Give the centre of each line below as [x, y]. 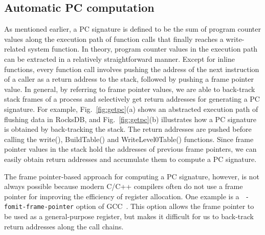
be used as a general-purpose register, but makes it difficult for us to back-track [129, 216]
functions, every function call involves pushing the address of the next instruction [132, 69]
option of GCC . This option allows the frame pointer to [165, 206]
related [15, 49]
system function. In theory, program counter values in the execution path [143, 49]
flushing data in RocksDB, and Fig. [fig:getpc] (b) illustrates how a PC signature [130, 119]
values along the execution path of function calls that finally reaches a [114, 39]
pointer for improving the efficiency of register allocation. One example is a [122, 196]
